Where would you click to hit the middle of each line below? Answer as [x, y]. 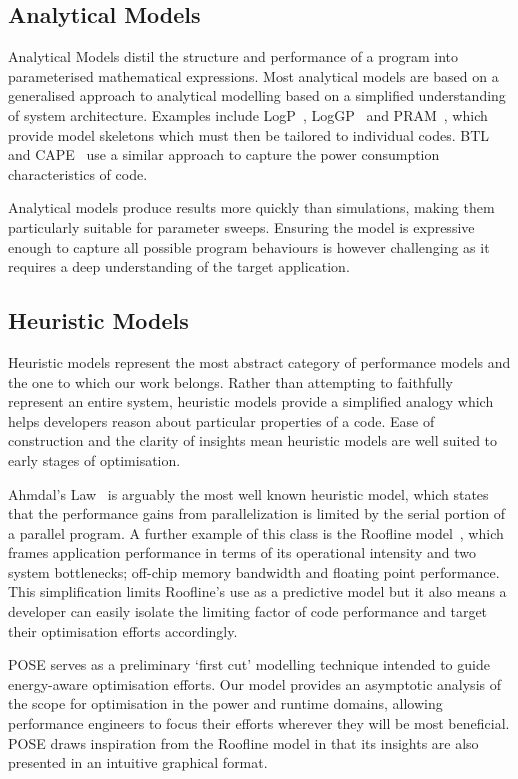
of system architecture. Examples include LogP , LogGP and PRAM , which [248, 114]
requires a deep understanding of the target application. [179, 266]
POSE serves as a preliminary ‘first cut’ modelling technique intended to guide [249, 664]
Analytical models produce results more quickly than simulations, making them [251, 207]
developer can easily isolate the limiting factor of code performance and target [248, 611]
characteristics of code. [78, 173]
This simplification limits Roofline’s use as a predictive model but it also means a [257, 591]
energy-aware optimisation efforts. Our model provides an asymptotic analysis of [254, 683]
